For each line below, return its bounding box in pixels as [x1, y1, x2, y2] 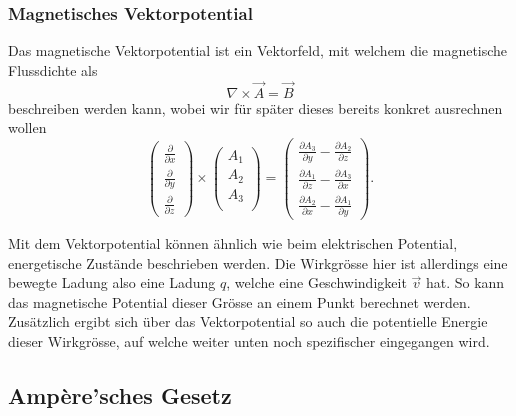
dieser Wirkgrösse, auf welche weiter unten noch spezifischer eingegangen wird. [8, 331, 490, 352]
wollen [8, 117, 47, 138]
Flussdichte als [8, 59, 98, 80]
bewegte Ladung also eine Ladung [8, 272, 216, 293]
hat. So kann [425, 272, 505, 293]
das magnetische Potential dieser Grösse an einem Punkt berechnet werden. [8, 291, 471, 312]
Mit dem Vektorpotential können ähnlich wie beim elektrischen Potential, [8, 233, 458, 254]
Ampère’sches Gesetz [8, 380, 232, 411]
